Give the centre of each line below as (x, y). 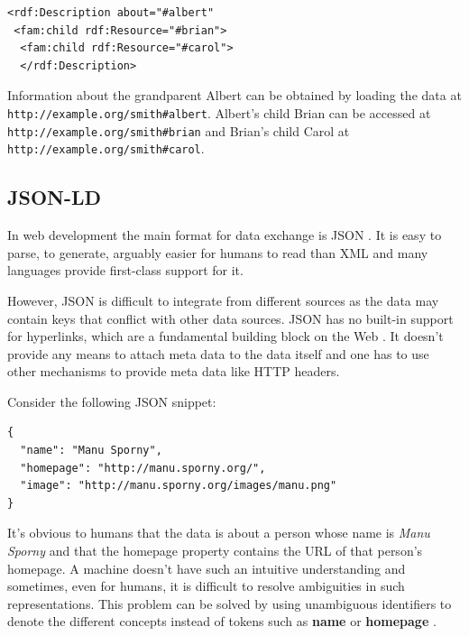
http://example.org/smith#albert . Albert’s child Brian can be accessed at (219, 112)
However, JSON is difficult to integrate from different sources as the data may (223, 300)
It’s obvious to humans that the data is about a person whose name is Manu (219, 533)
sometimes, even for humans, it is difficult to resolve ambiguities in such (206, 586)
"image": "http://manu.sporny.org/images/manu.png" (179, 486)
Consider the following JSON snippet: (112, 401)
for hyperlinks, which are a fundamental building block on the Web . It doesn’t (225, 336)
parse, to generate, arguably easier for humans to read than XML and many (218, 252)
